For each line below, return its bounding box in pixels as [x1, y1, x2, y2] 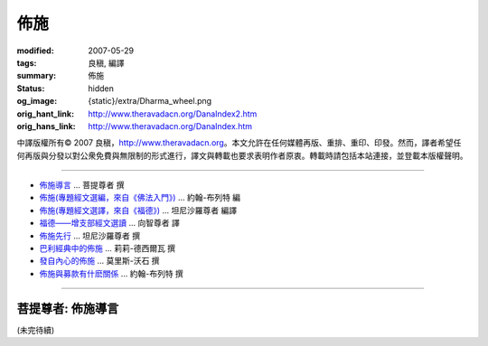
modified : [16, 45, 54, 56]
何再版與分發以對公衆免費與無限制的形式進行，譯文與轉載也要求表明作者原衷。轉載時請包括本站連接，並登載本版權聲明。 [16, 150, 468, 161]
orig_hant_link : [16, 108, 75, 119]
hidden [88, 82, 115, 94]
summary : [16, 70, 57, 81]
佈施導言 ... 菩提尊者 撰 [39, 180, 125, 191]
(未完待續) [16, 324, 55, 335]
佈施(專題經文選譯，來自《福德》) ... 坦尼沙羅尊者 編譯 [39, 204, 238, 216]
